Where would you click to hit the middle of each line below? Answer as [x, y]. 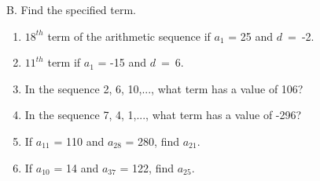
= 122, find [147, 167]
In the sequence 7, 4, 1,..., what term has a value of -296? [163, 115]
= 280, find [152, 141]
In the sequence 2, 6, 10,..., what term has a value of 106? [164, 88]
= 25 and [251, 36]
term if [64, 62]
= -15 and [122, 62]
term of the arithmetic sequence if [129, 36]
